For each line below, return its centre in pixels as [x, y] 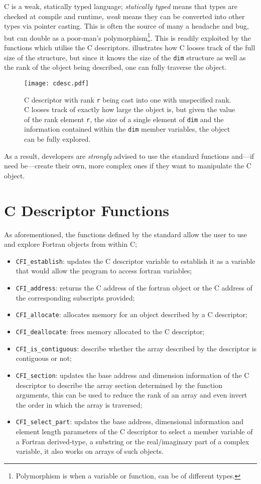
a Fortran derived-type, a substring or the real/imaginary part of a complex [133, 441]
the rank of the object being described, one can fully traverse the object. [115, 67]
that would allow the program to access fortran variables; [104, 271]
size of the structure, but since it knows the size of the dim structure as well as [125, 57]
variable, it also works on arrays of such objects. [90, 451]
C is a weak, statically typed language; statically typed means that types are [121, 6]
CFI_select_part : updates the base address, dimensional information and [130, 421]
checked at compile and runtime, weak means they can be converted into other [124, 16]
